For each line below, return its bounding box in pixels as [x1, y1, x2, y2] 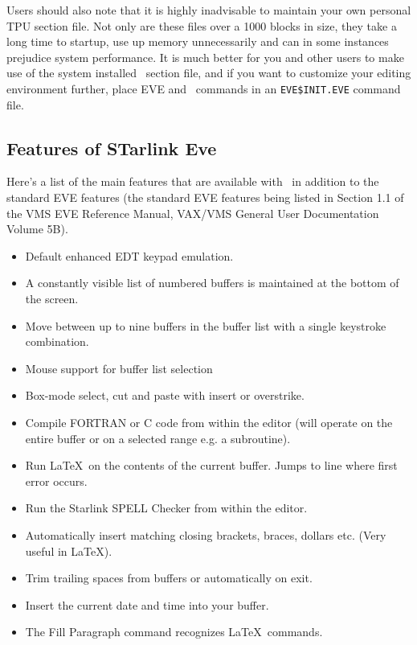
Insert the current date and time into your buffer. [25, 596, 269, 613]
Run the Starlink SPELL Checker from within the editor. [25, 499, 308, 516]
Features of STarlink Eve [6, 135, 217, 160]
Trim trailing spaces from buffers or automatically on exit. [25, 569, 313, 586]
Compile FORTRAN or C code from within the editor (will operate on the [25, 413, 393, 430]
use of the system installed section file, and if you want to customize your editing [6, 64, 411, 81]
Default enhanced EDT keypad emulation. [25, 247, 234, 264]
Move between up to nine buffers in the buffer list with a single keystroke [25, 317, 386, 334]
